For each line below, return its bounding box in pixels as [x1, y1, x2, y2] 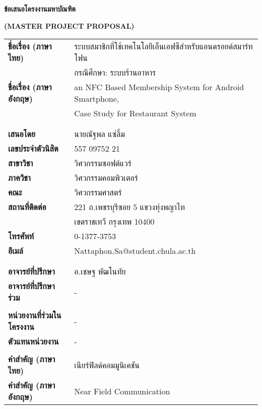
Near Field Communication [74, 385, 170, 397]
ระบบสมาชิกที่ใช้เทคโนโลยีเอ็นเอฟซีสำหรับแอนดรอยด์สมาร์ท [74, 40, 253, 52]
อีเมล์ [8, 245, 23, 257]
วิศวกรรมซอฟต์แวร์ [74, 157, 132, 169]
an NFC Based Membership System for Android [74, 81, 244, 93]
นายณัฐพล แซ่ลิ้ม [74, 128, 125, 140]
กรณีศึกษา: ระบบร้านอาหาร [74, 66, 156, 79]
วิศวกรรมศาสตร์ [74, 186, 122, 198]
